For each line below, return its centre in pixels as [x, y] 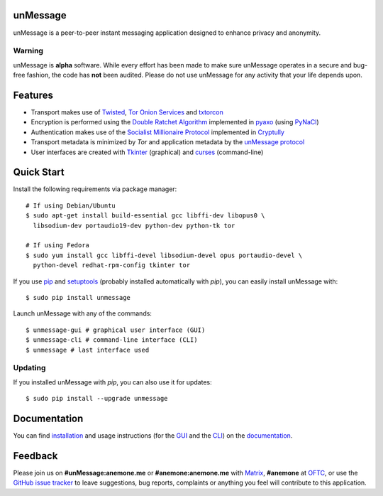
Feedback [35, 456]
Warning [28, 51]
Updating [29, 368]
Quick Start [39, 172]
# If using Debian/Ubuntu [71, 205]
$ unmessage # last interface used [88, 350]
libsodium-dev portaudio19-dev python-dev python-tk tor [134, 225]
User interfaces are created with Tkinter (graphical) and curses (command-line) [147, 152]
